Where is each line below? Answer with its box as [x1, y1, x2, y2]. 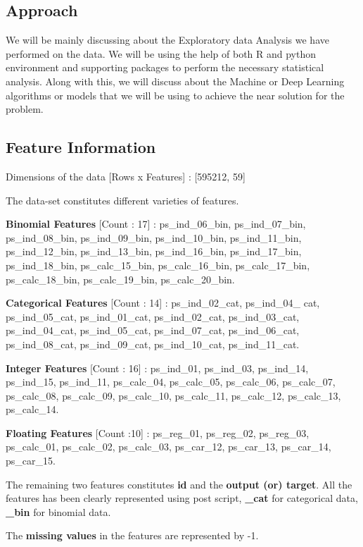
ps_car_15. [6, 453, 56, 468]
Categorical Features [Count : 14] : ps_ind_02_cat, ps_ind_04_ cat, [6, 295, 320, 310]
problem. [6, 102, 44, 116]
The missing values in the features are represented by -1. [6, 528, 259, 543]
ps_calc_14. [6, 402, 59, 417]
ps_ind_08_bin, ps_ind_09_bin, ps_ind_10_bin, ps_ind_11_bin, [6, 230, 302, 245]
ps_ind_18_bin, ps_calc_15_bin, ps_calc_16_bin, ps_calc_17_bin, [6, 257, 310, 272]
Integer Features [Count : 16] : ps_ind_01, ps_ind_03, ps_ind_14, [6, 360, 309, 375]
